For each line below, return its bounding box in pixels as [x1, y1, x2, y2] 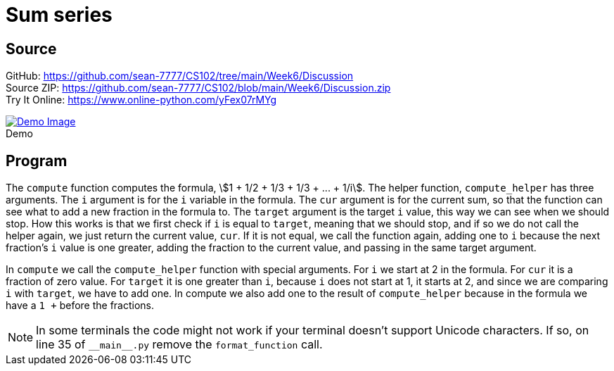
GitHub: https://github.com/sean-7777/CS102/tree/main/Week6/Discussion [6, 70, 354, 82]
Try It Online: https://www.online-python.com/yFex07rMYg [6, 94, 277, 106]
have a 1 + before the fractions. [6, 299, 155, 312]
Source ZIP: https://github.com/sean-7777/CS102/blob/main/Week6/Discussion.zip [6, 82, 391, 94]
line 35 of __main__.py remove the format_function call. [36, 337, 323, 352]
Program [6, 151, 68, 170]
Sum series [6, 3, 113, 27]
